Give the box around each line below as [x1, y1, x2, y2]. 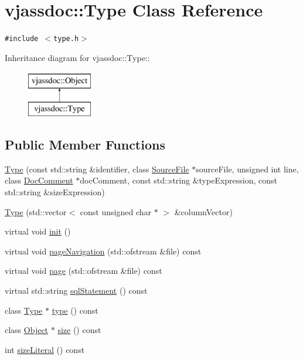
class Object [5, 324, 49, 336]
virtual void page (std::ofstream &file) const [5, 264, 162, 277]
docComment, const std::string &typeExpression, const [80, 174, 278, 186]
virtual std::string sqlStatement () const [5, 284, 148, 296]
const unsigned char [80, 205, 151, 218]
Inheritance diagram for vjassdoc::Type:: [5, 51, 150, 63]
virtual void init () [5, 225, 71, 237]
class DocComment [5, 174, 73, 186]
